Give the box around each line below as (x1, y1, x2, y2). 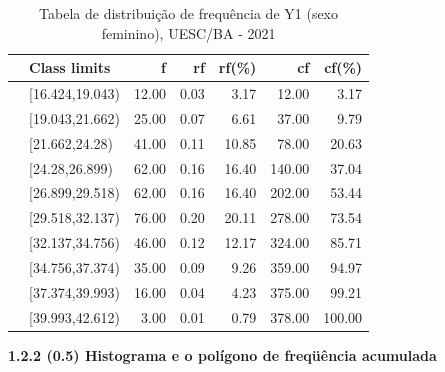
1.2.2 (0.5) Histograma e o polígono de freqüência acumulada (8, 344, 437, 365)
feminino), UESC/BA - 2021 (101, 22, 276, 43)
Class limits (29, 57, 111, 78)
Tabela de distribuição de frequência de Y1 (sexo (39, 3, 339, 23)
